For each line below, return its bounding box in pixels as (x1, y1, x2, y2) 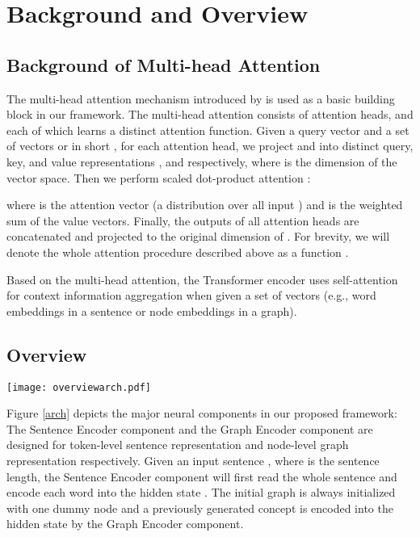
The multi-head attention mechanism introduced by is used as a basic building (6, 90, 395, 107)
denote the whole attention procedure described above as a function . (6, 243, 349, 260)
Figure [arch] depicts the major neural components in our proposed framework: (6, 405, 397, 422)
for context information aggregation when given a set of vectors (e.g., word (6, 287, 376, 304)
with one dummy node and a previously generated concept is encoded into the (6, 499, 393, 516)
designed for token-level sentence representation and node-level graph (6, 436, 349, 453)
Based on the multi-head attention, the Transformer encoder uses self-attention (6, 271, 398, 287)
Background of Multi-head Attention (6, 52, 321, 77)
